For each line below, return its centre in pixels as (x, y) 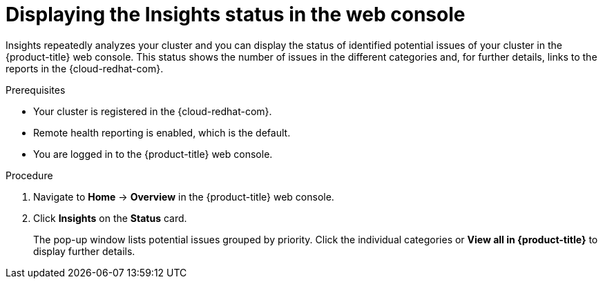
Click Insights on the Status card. (110, 218)
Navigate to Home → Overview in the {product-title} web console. (184, 196)
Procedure (29, 175)
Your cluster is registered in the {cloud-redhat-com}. (153, 111)
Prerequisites (36, 90)
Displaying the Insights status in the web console (236, 14)
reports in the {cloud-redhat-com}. (85, 68)
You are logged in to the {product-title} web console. (153, 154)
